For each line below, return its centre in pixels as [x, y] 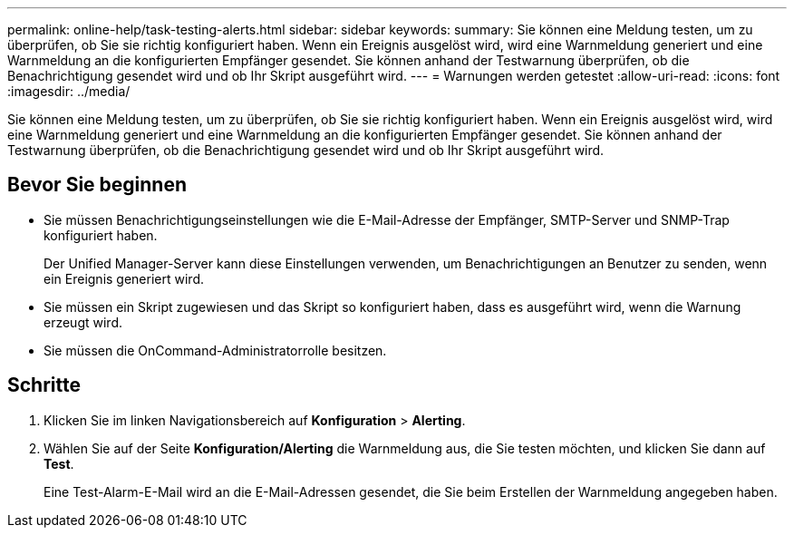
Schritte [44, 385]
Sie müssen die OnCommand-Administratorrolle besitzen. [215, 350]
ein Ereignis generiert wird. [124, 278]
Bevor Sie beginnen [97, 185]
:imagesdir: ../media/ [69, 91]
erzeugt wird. [83, 322]
